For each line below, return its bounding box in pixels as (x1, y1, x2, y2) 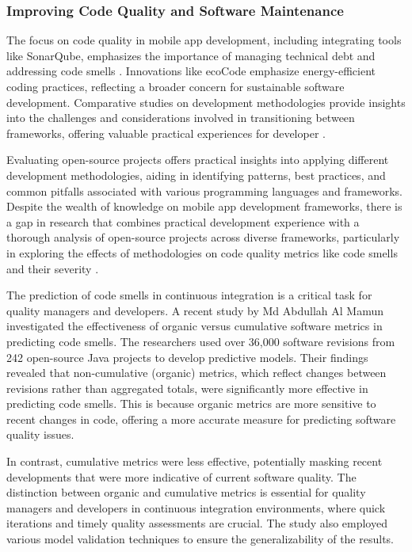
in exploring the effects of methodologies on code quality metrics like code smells (6, 244, 398, 261)
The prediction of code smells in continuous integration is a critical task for (6, 287, 372, 303)
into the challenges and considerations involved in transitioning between (6, 109, 355, 126)
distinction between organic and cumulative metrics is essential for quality (6, 484, 366, 501)
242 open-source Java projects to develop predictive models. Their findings (6, 348, 368, 365)
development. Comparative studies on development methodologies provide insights (6, 93, 406, 110)
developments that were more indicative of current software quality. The (6, 468, 357, 485)
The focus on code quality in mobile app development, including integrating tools (6, 32, 402, 48)
